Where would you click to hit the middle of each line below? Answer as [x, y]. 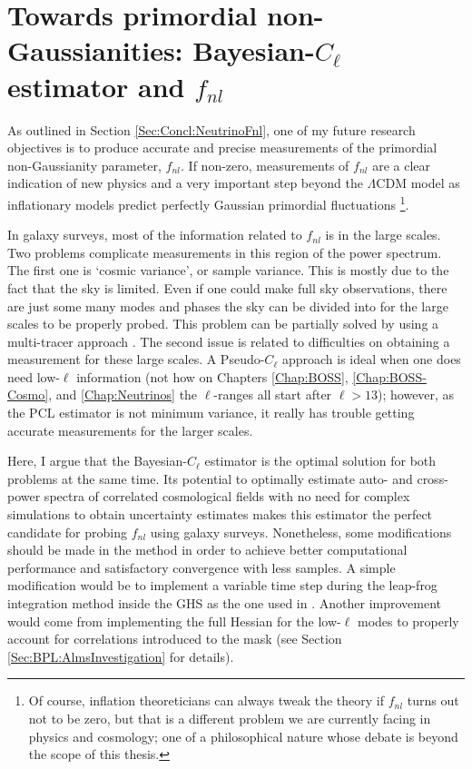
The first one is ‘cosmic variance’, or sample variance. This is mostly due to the [228, 270]
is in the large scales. [383, 235]
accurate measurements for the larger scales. [130, 430]
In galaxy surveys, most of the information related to [155, 235]
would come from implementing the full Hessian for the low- [174, 621]
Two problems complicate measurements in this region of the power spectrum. [225, 252]
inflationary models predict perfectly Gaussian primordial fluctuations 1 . [208, 202]
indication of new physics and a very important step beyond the [185, 183]
